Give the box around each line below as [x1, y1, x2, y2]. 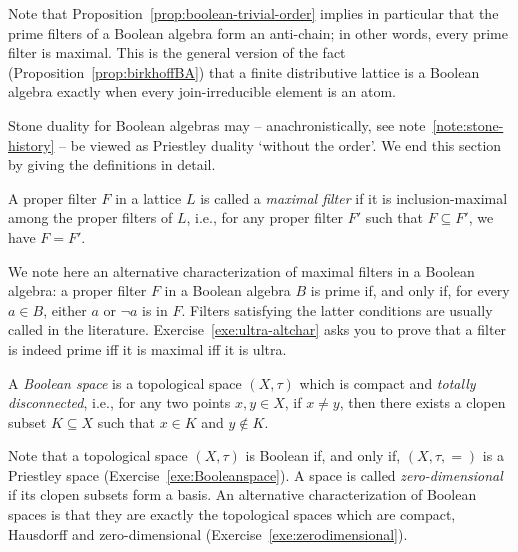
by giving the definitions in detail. [8, 154, 216, 175]
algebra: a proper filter [8, 280, 147, 301]
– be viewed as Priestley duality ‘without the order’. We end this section [59, 134, 502, 155]
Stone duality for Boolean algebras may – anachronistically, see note [8, 114, 426, 135]
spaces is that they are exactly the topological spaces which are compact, [8, 504, 456, 525]
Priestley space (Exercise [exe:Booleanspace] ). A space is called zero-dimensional [8, 464, 503, 485]
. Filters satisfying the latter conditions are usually [181, 299, 493, 320]
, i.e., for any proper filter [186, 207, 344, 228]
